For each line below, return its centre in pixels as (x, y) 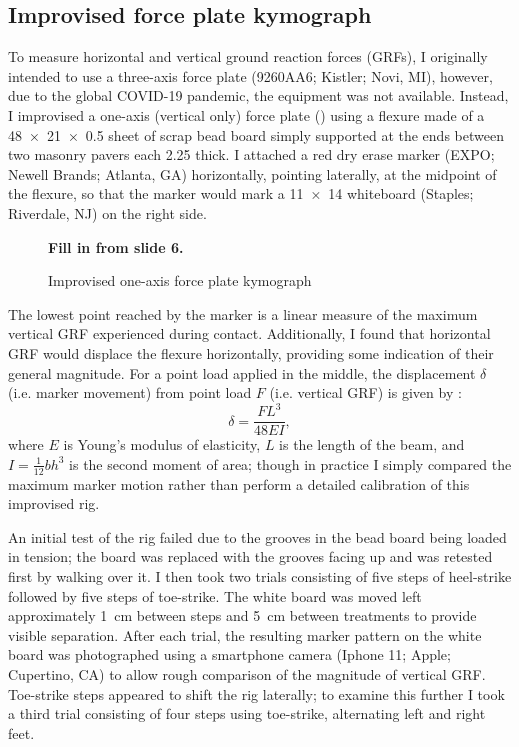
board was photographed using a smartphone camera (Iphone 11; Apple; (229, 654)
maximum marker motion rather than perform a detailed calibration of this (239, 483)
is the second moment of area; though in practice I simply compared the (290, 463)
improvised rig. (54, 503)
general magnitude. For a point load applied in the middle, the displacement (242, 372)
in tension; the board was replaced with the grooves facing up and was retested (250, 556)
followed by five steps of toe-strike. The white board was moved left (215, 595)
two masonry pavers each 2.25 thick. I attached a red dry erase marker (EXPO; (251, 154)
